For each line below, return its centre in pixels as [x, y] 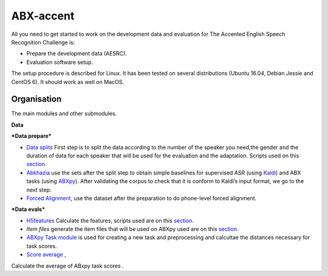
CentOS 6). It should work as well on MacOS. [68, 81]
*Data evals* [28, 209]
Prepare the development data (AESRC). [77, 53]
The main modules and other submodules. [64, 114]
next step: [39, 190]
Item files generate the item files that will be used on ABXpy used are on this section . [133, 229]
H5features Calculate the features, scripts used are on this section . [110, 220]
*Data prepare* [31, 136]
